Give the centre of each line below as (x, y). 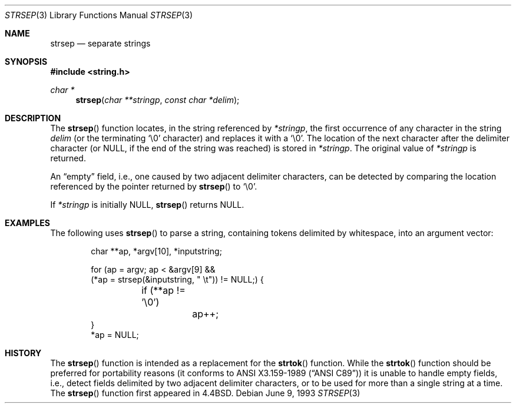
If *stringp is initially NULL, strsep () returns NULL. (147, 205)
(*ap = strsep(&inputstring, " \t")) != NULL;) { (177, 279)
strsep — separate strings (100, 43)
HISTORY (23, 353)
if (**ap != (163, 290)
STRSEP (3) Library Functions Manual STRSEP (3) (99, 15)
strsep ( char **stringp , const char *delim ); (158, 100)
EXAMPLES (27, 223)
